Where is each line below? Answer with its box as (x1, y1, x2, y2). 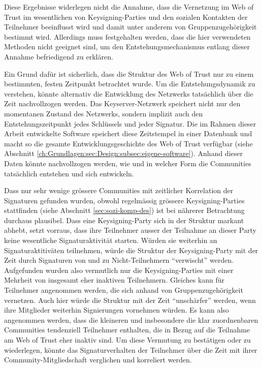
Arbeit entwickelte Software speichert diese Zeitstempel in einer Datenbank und (4, 128, 252, 139)
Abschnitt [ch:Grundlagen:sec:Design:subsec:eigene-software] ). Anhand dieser (4, 148, 243, 159)
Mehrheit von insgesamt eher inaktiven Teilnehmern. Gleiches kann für (4, 274, 225, 285)
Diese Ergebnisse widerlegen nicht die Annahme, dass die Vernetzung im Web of (4, 2, 254, 12)
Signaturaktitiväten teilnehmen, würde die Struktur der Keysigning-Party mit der (4, 244, 258, 255)
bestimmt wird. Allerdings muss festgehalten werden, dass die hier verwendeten (4, 31, 251, 42)
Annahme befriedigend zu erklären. (4, 51, 113, 62)
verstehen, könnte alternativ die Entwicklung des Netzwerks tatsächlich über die (4, 88, 253, 99)
